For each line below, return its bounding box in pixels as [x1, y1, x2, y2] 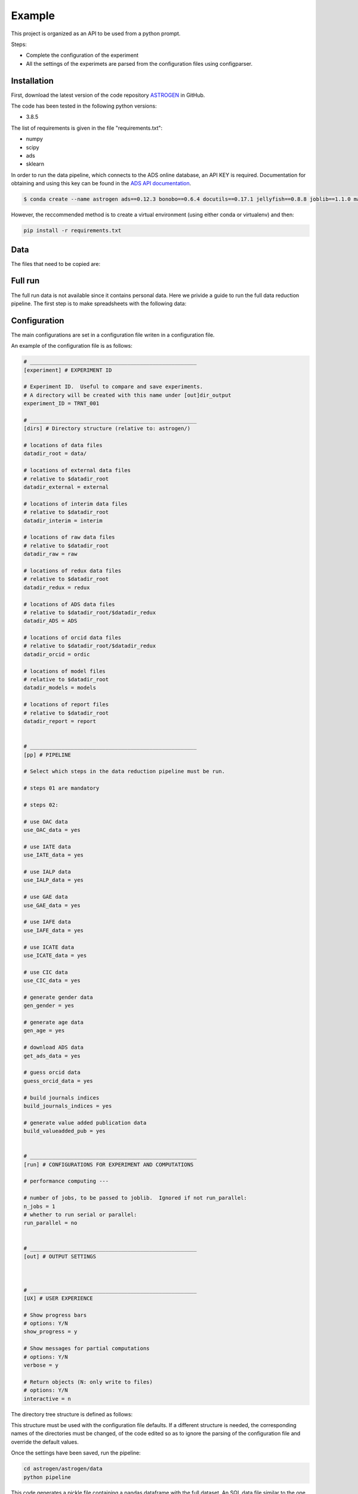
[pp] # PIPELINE [23, 751, 72, 758]
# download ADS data [23, 1044, 84, 1051]
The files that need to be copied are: [11, 260, 101, 267]
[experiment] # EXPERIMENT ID [23, 366, 112, 373]
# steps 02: [23, 801, 59, 808]
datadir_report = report [23, 718, 97, 724]
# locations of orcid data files [23, 634, 122, 641]
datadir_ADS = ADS [23, 617, 78, 624]
